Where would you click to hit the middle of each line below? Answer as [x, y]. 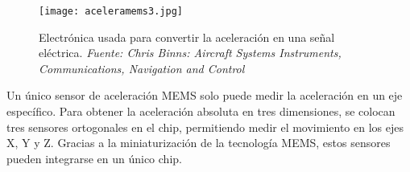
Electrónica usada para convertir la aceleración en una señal [187, 37]
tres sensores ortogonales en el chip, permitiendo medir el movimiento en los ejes [205, 127]
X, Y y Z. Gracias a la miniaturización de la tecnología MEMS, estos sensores [199, 143]
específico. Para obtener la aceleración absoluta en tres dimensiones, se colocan [201, 111]
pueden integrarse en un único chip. [94, 158]
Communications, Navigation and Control [142, 68]
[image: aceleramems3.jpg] [111, 11]
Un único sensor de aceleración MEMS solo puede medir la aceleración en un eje [205, 95]
